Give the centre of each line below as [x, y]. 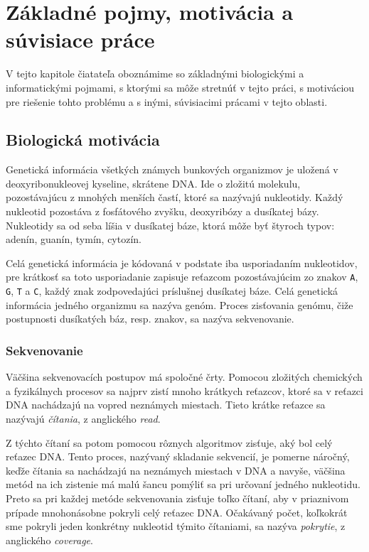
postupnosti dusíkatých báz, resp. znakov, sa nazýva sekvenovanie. [150, 319]
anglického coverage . [49, 540]
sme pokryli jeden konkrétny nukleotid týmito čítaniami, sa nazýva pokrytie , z [176, 526]
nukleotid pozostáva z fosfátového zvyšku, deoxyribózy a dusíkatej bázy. [162, 211]
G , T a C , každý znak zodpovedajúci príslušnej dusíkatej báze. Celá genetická [172, 291]
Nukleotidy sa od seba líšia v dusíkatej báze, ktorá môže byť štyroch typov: [170, 225]
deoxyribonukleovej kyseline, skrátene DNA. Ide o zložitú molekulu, [153, 183]
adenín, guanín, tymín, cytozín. [74, 239]
